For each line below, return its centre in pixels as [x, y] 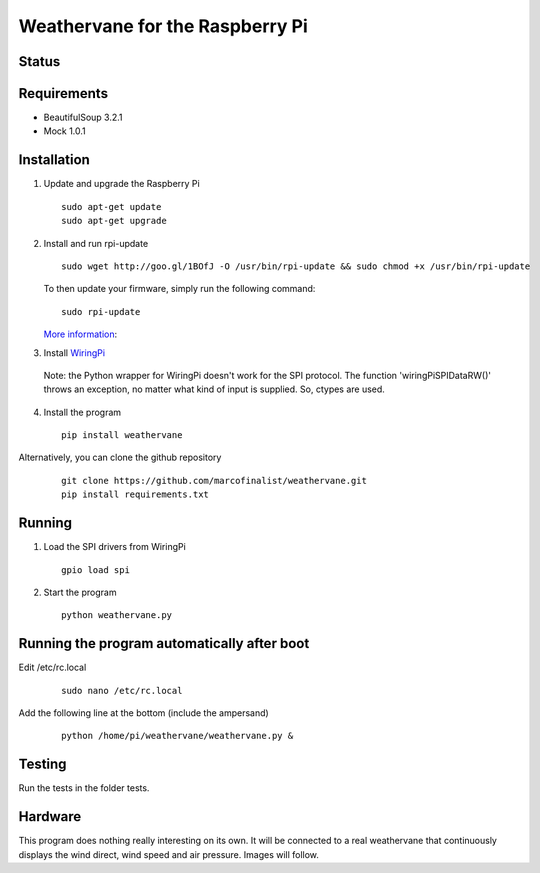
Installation [54, 160]
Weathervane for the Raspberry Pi [163, 26]
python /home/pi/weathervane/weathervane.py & [177, 736]
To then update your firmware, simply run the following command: [179, 289]
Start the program [80, 592]
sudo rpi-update [101, 311]
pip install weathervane [122, 435]
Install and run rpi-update [96, 243]
